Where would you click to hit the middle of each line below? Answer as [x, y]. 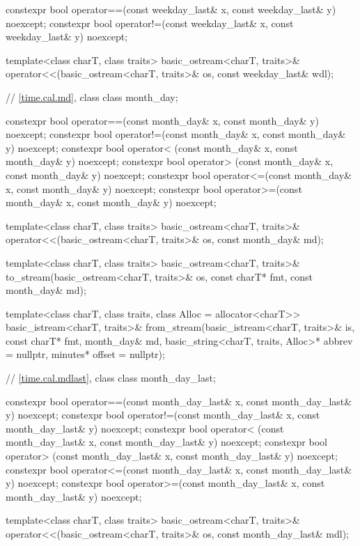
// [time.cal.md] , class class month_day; [92, 96]
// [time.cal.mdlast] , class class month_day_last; [111, 378]
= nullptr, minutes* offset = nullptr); [85, 354]
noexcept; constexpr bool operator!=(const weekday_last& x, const [150, 23]
